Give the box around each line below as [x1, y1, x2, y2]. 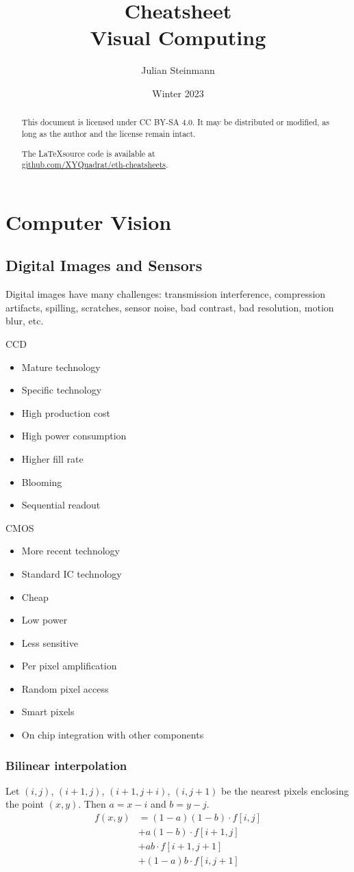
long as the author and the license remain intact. [21, 127, 196, 139]
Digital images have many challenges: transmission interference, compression [5, 287, 326, 301]
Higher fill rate [21, 451, 84, 465]
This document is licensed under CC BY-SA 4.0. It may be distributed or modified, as [21, 116, 329, 128]
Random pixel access [21, 681, 109, 695]
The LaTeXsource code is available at [21, 147, 155, 159]
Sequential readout [21, 498, 101, 512]
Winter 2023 [152, 86, 204, 100]
